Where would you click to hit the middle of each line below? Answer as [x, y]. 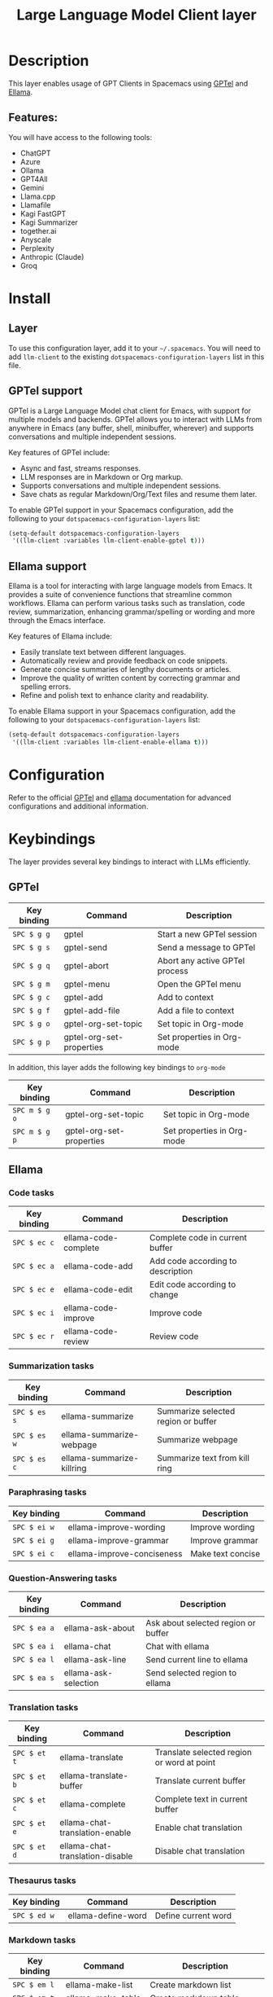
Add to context [185, 997]
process [173, 971]
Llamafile [35, 204]
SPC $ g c [31, 997]
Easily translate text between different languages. [103, 652]
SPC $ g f [31, 1010]
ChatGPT [35, 153]
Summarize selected [196, 1411]
